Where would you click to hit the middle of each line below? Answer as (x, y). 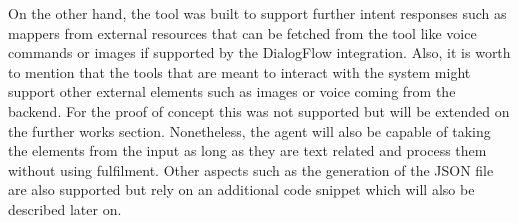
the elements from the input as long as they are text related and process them (247, 150)
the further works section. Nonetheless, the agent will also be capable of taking (249, 130)
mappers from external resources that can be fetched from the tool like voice (242, 32)
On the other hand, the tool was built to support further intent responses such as (257, 13)
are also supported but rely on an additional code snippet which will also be (241, 189)
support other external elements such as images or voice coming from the (232, 91)
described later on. (65, 208)
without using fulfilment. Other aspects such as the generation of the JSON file (251, 169)
